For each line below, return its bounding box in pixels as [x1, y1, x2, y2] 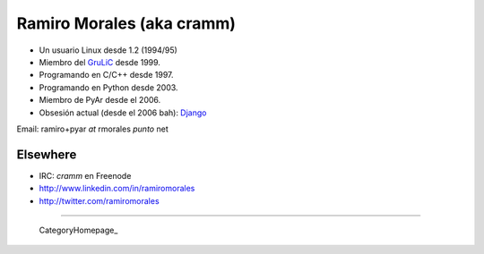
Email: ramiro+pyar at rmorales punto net [16, 123, 169, 134]
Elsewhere [16, 147, 77, 162]
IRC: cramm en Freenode [39, 170, 132, 181]
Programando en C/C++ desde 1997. [39, 70, 174, 80]
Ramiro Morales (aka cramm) [16, 13, 237, 33]
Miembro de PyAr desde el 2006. [39, 95, 161, 106]
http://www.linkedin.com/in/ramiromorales [39, 183, 195, 194]
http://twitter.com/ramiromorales [39, 195, 160, 206]
